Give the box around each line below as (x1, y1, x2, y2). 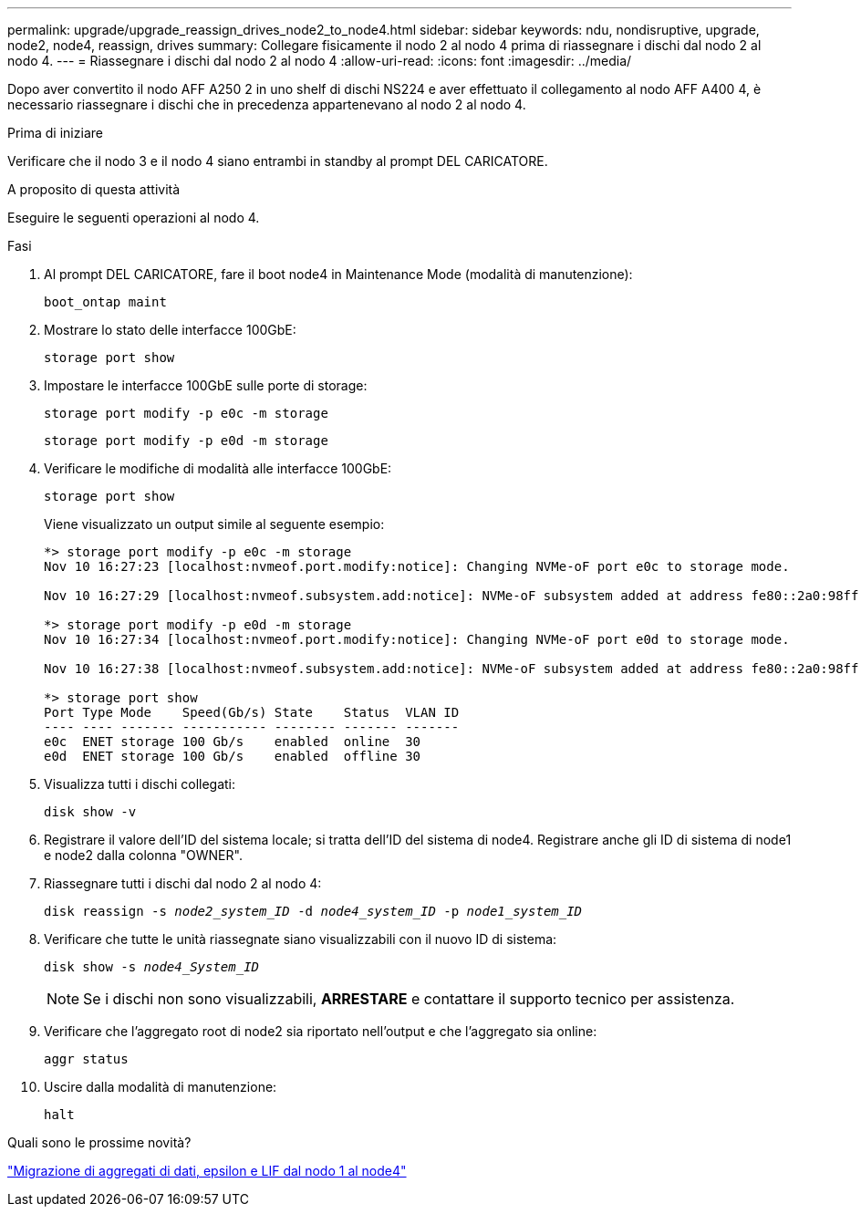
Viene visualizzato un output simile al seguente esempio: (44, 516, 385, 532)
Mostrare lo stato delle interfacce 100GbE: (44, 322, 296, 337)
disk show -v (44, 804, 137, 819)
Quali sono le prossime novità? (7, 1135, 192, 1150)
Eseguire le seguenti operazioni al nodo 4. (7, 210, 260, 225)
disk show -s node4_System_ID (44, 960, 260, 974)
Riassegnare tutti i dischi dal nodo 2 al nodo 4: (44, 876, 322, 891)
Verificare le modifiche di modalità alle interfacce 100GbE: (44, 461, 392, 476)
